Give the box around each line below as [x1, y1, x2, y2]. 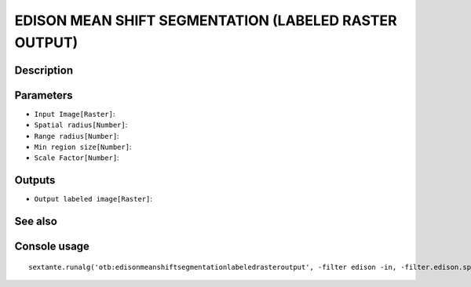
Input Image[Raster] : [34, 109, 115, 118]
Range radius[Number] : [34, 131, 119, 140]
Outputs [14, 173, 56, 187]
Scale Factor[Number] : [34, 153, 119, 162]
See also [14, 215, 58, 228]
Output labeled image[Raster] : [34, 194, 153, 204]
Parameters [14, 89, 73, 102]
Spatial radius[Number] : [34, 120, 128, 129]
